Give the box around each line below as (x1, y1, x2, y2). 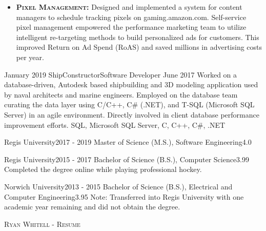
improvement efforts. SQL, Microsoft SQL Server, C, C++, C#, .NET (4, 119, 226, 130)
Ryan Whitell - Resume (4, 218, 80, 229)
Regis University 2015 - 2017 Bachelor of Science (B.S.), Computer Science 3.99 (4, 153, 250, 164)
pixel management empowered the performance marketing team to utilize (16, 22, 247, 32)
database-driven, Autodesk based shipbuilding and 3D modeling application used (4, 79, 258, 90)
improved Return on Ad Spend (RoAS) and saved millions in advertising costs (16, 42, 262, 52)
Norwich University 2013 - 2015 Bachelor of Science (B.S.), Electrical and (4, 181, 233, 191)
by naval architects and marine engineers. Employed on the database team (4, 89, 238, 100)
